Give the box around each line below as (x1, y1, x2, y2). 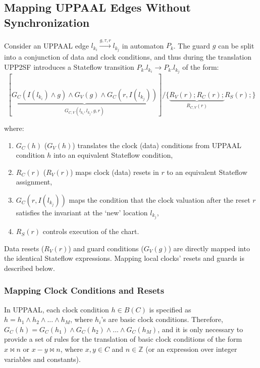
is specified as (149, 304, 191, 314)
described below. (4, 262, 55, 273)
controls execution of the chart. (42, 226, 139, 237)
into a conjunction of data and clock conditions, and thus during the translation (4, 52, 251, 62)
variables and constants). (4, 353, 81, 364)
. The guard (173, 40, 211, 51)
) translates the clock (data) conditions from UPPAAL (72, 140, 241, 150)
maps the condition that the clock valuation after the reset (69, 195, 250, 205)
